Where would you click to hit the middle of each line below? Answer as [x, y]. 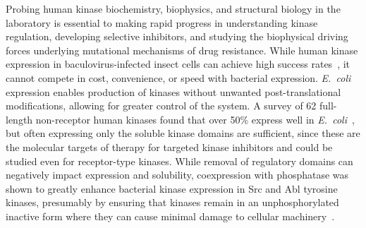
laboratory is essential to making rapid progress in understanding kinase [162, 22]
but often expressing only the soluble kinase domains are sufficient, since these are [183, 133]
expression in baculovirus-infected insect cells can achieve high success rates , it [178, 64]
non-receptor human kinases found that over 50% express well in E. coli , [195, 119]
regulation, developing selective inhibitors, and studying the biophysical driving [177, 36]
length [19, 119]
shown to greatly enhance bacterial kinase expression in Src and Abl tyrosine [172, 188]
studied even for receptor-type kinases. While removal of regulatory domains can [179, 161]
